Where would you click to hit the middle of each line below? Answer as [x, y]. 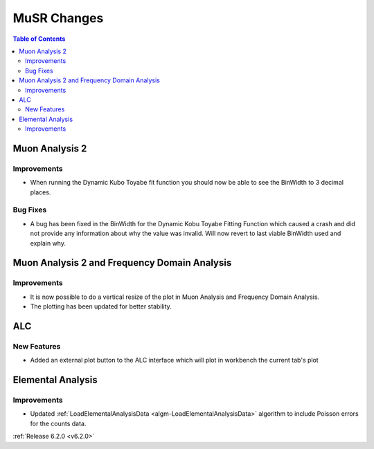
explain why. [48, 243]
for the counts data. [58, 423]
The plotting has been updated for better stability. [101, 306]
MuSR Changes [58, 18]
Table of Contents [39, 39]
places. [41, 192]
